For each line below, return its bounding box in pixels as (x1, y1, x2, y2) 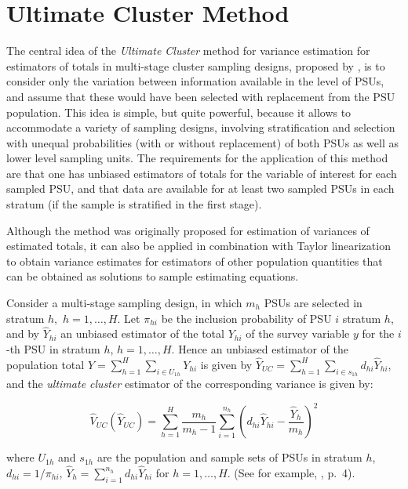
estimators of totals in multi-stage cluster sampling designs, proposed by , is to (6, 57, 385, 74)
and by (6, 325, 40, 342)
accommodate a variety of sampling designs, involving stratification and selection (6, 119, 395, 136)
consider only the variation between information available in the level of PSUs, (6, 73, 384, 89)
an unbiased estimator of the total (60, 325, 224, 342)
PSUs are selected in (264, 295, 362, 311)
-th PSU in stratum (6, 341, 100, 357)
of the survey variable (246, 325, 350, 342)
